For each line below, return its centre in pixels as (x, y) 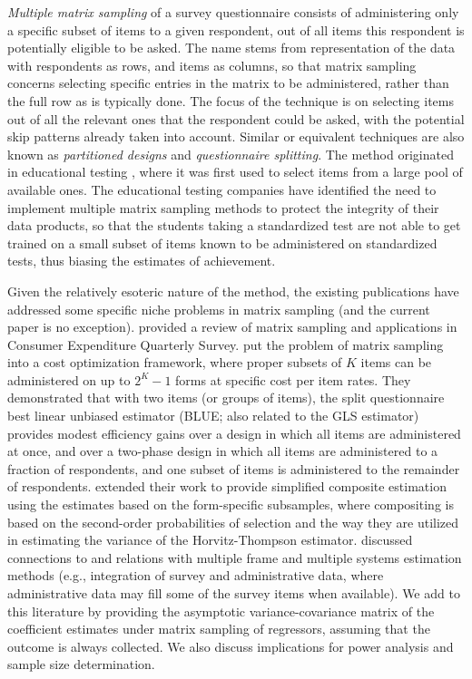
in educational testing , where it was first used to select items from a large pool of (235, 172)
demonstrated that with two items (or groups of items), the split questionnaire (226, 398)
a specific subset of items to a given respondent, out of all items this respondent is (236, 29)
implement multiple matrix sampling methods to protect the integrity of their (223, 207)
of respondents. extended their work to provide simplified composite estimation (227, 486)
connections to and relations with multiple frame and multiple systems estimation (235, 557)
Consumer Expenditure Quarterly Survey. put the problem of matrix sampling (226, 344)
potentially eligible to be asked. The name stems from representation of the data (231, 48)
